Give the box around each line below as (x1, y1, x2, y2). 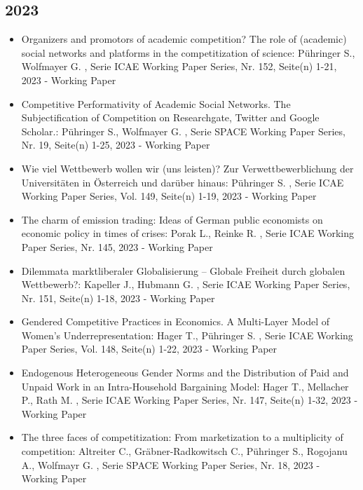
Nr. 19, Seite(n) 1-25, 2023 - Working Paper (21, 137, 210, 152)
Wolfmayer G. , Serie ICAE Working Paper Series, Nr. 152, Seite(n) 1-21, (21, 59, 337, 74)
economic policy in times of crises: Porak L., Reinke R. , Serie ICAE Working (21, 226, 355, 240)
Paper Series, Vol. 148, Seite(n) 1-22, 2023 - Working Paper (21, 341, 278, 356)
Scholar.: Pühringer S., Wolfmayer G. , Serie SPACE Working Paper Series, (21, 123, 345, 138)
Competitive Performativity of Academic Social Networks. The (21, 96, 291, 111)
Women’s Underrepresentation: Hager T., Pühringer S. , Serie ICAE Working (21, 327, 353, 342)
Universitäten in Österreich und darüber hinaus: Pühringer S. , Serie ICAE (21, 175, 344, 189)
